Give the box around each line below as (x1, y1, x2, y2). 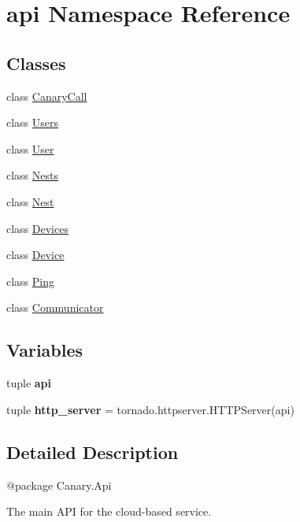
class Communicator (6, 299, 104, 316)
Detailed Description (6, 439, 179, 464)
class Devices (6, 220, 69, 236)
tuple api (6, 375, 52, 391)
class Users (6, 114, 59, 131)
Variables (6, 338, 83, 362)
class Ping (6, 272, 55, 289)
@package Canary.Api (6, 476, 112, 493)
